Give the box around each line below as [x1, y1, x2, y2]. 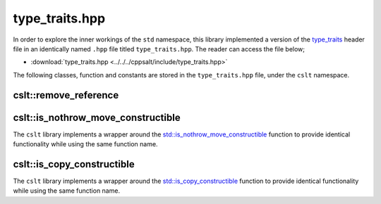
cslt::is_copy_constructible [13, 158, 135, 170]
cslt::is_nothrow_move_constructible [13, 111, 181, 123]
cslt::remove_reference [13, 89, 119, 101]
